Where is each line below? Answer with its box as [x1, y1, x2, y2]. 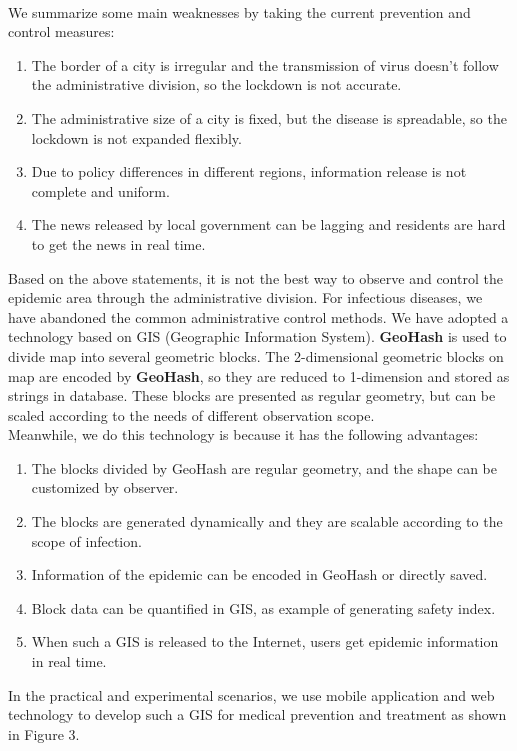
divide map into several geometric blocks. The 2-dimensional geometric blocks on [8, 345, 504, 366]
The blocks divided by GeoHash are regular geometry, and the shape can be [31, 457, 498, 478]
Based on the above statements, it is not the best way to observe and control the [8, 267, 503, 288]
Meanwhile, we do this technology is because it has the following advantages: [8, 424, 479, 445]
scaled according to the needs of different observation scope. [8, 404, 375, 425]
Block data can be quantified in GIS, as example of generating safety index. [31, 597, 496, 618]
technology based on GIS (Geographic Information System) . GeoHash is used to [8, 326, 507, 347]
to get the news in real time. [31, 233, 206, 254]
